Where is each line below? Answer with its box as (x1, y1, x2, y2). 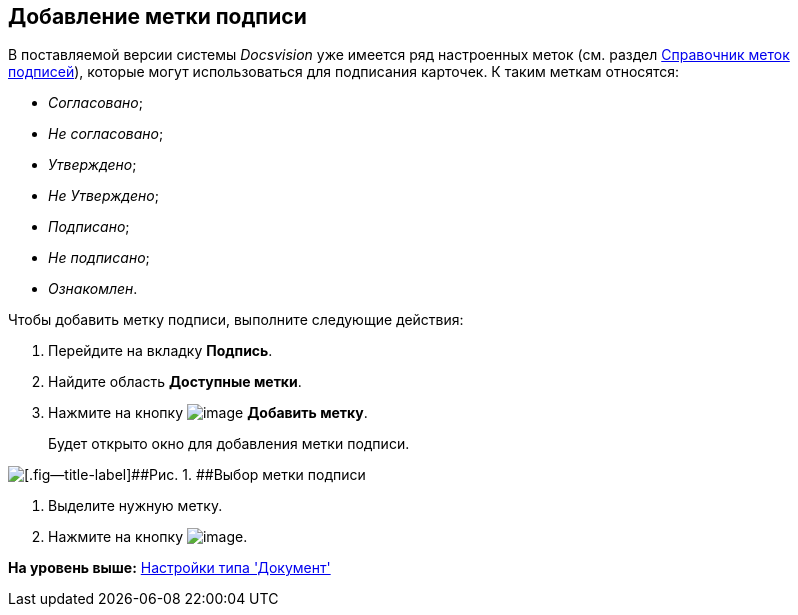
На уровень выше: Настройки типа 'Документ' (8, 559, 331, 577)
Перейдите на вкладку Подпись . (48, 342, 273, 360)
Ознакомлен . (48, 280, 138, 298)
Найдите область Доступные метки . (48, 373, 302, 391)
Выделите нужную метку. (48, 497, 223, 515)
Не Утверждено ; (48, 187, 159, 205)
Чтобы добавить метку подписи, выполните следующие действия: (8, 311, 464, 329)
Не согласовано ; (48, 125, 164, 143)
